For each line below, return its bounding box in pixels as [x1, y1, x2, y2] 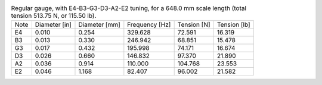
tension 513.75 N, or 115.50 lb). [11, 12, 97, 20]
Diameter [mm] [78, 21, 120, 29]
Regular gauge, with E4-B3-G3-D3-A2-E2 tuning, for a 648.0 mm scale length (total [11, 4, 247, 12]
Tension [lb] [216, 21, 250, 29]
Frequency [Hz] [127, 21, 171, 29]
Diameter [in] [35, 21, 72, 29]
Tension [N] [177, 21, 211, 29]
